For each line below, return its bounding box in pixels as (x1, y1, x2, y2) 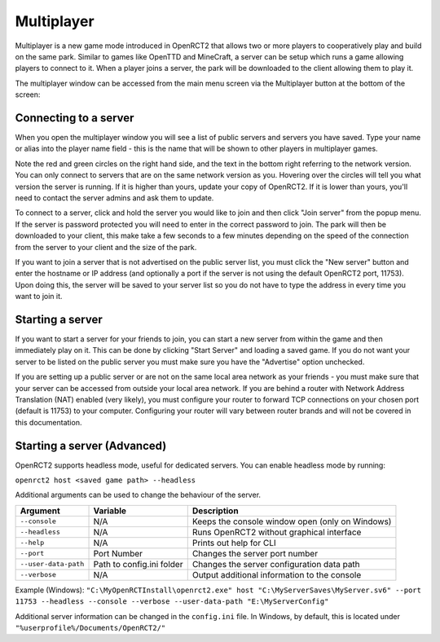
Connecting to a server (15, 111, 134, 125)
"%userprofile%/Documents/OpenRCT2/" (15, 623, 166, 632)
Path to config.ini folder (93, 558, 183, 569)
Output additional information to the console (191, 569, 362, 580)
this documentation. (15, 417, 82, 427)
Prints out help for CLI (191, 537, 276, 548)
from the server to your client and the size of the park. (15, 242, 197, 252)
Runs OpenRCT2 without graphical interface (191, 526, 362, 538)
